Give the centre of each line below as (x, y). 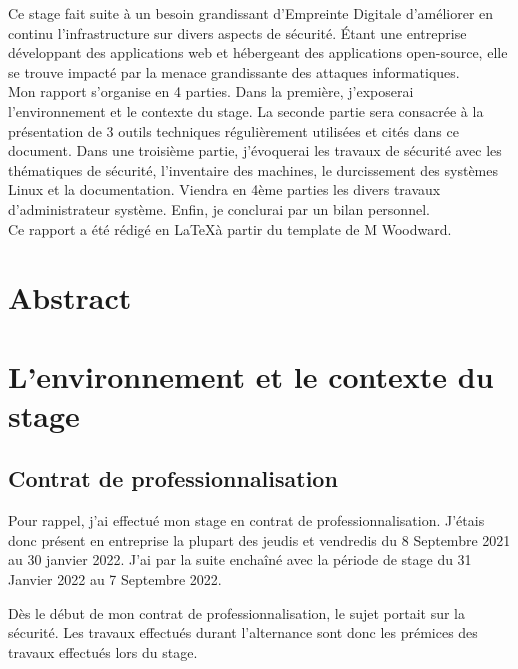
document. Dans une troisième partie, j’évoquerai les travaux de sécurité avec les (255, 150)
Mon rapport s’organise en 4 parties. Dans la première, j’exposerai (211, 91)
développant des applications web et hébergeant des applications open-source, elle (258, 52)
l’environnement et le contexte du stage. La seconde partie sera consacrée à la (246, 110)
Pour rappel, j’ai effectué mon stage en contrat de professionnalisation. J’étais (246, 520)
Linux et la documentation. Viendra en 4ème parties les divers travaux (224, 189)
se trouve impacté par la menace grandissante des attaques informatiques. (234, 71)
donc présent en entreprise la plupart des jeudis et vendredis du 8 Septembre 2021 (259, 539)
